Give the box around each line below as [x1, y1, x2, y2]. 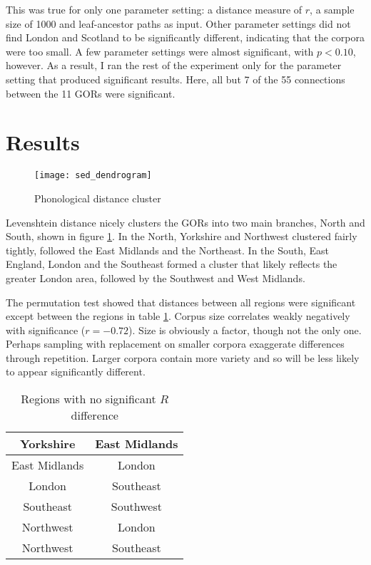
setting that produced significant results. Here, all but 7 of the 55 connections [6, 71, 345, 86]
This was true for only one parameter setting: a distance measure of [6, 2, 303, 16]
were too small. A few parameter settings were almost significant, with [6, 43, 314, 58]
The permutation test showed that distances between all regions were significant [6, 294, 356, 309]
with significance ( [6, 322, 86, 337]
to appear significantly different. [6, 364, 146, 379]
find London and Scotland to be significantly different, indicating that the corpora [6, 30, 365, 45]
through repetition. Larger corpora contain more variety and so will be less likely [6, 350, 360, 365]
